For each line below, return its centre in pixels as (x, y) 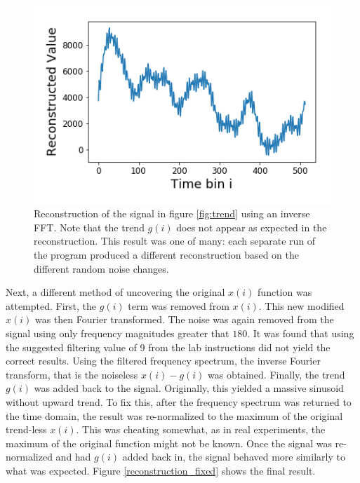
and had (73, 457)
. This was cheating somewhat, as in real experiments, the (201, 429)
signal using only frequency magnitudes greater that (118, 333)
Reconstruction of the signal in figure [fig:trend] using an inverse (172, 213)
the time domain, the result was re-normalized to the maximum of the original (174, 415)
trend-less (26, 429)
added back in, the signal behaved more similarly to (234, 457)
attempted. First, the (51, 305)
